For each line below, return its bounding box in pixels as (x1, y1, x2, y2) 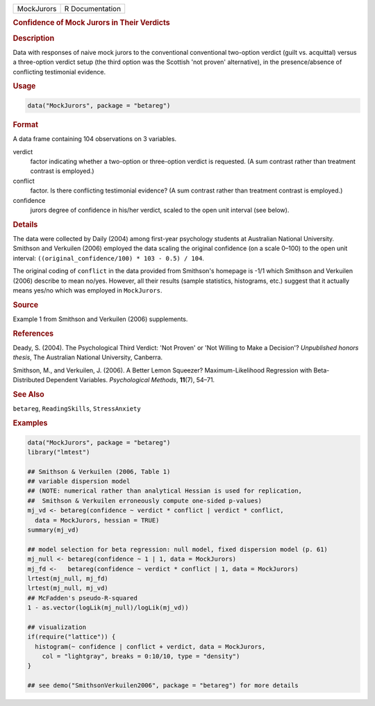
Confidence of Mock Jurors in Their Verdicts (12, 18, 170, 28)
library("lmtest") (27, 448, 90, 456)
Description (12, 33, 55, 43)
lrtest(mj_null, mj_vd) (27, 584, 109, 592)
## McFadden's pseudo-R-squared (27, 594, 138, 602)
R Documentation (64, 4, 122, 13)
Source (12, 299, 39, 309)
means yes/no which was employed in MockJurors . (12, 286, 162, 295)
